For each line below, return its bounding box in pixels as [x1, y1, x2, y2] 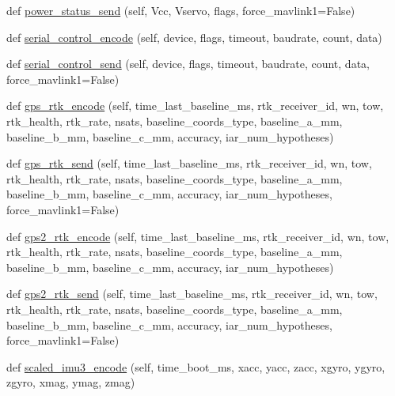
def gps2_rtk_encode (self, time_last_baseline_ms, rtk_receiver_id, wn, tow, [6, 228, 389, 244]
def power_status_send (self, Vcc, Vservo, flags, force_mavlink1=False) [6, 2, 355, 18]
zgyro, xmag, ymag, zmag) [6, 374, 135, 390]
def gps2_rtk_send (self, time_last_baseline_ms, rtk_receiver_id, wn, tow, [6, 285, 378, 302]
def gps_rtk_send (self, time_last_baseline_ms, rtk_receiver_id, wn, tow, [6, 155, 372, 172]
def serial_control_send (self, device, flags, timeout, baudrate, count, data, [6, 55, 370, 72]
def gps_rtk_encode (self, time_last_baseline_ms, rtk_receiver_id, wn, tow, [6, 97, 384, 114]
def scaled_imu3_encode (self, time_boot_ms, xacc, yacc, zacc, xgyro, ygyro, [6, 358, 386, 375]
